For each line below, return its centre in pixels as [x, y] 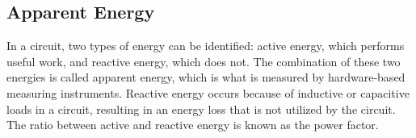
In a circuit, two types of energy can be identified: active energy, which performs [206, 46]
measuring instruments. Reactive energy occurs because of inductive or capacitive [208, 92]
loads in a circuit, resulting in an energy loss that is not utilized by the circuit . [201, 109]
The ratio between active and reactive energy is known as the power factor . [193, 125]
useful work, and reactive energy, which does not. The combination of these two [204, 61]
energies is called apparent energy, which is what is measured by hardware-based [206, 77]
